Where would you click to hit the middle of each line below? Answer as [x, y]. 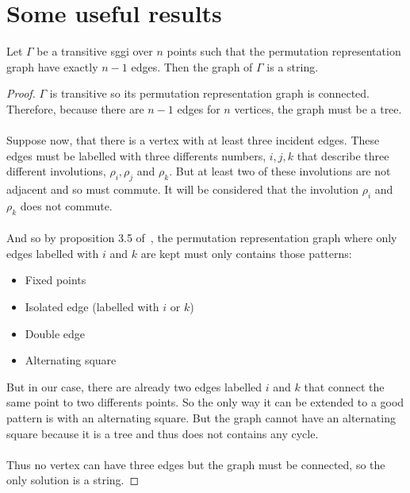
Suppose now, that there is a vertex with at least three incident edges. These [193, 140]
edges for [199, 108]
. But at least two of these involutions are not [280, 171]
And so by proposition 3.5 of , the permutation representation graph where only [202, 238]
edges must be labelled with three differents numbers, [136, 155]
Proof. [21, 93]
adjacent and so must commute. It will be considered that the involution [182, 189]
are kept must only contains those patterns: [246, 253]
